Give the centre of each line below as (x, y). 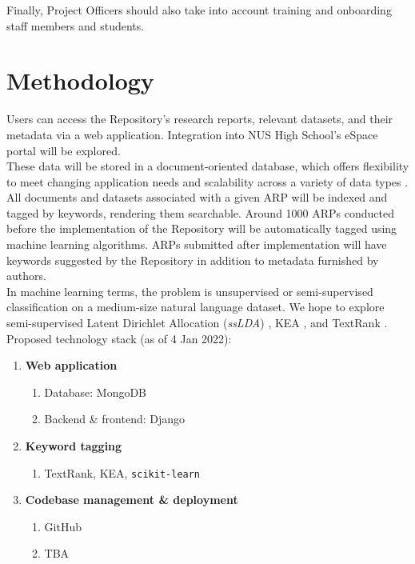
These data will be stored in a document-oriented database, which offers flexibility (208, 166)
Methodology (80, 80)
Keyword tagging (74, 446)
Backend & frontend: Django (115, 419)
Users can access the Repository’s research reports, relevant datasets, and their (200, 119)
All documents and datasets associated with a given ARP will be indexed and (197, 197)
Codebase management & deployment (132, 500)
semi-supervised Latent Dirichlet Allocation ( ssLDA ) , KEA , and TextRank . (197, 323)
